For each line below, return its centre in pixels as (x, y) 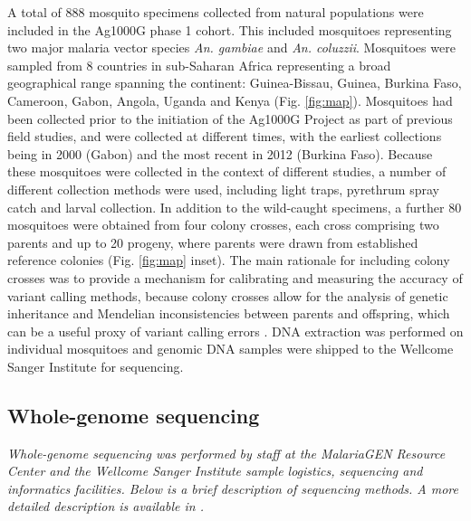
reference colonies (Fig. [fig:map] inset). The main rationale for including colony (229, 260)
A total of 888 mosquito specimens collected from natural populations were (216, 12)
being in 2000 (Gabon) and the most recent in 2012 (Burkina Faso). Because (220, 153)
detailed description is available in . (106, 506)
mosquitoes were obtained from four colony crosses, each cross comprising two (223, 225)
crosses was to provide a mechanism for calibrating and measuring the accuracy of (235, 277)
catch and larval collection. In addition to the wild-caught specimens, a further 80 (235, 207)
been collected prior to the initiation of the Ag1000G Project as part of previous (230, 118)
